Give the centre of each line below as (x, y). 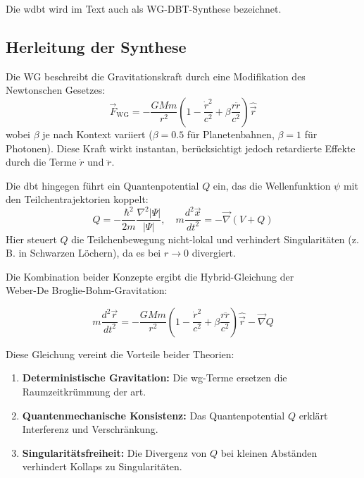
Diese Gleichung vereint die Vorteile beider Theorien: (120, 354)
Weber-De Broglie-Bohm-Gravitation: (87, 290)
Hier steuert (31, 239)
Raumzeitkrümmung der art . (84, 392)
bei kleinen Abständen (269, 452)
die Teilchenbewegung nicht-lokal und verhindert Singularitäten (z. (215, 239)
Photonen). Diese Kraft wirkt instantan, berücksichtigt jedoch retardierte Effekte (181, 148)
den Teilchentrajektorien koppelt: (77, 199)
